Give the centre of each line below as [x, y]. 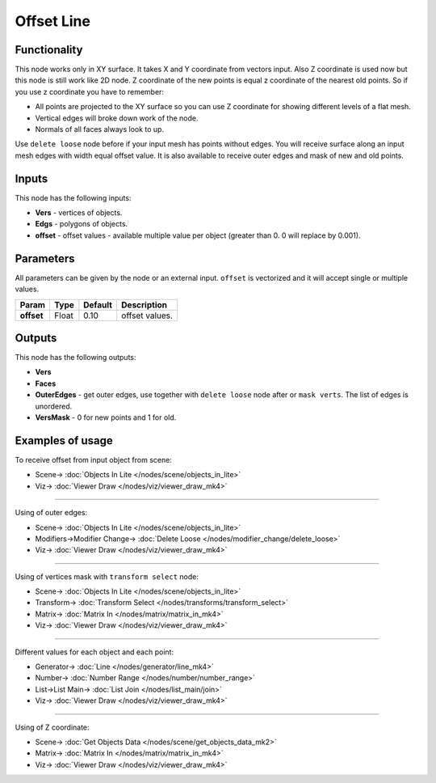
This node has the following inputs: [73, 197]
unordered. [54, 406]
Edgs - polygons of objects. [82, 224]
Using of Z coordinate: [52, 727]
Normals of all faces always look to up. [100, 129]
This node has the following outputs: [75, 358]
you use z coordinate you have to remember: [90, 91]
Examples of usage [64, 440]
